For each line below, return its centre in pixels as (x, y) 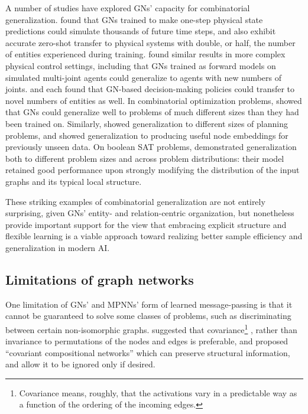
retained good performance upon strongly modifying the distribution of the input (153, 170)
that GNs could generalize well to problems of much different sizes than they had (152, 112)
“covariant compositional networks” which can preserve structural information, (148, 352)
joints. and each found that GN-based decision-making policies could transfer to (150, 89)
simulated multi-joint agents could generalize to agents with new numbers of (144, 77)
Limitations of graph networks (100, 279)
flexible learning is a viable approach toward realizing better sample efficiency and (154, 236)
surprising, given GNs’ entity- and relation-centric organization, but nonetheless (150, 213)
